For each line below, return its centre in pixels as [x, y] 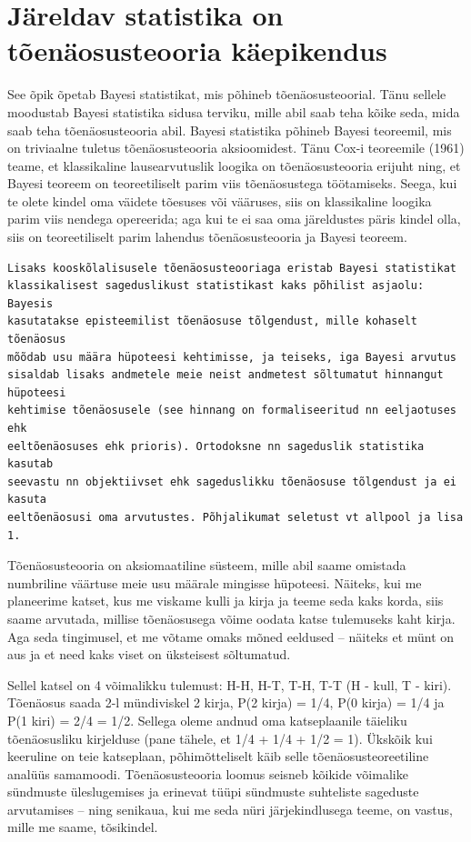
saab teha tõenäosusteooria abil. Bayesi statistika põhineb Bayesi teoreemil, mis [230, 130]
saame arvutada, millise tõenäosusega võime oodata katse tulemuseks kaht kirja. [231, 618]
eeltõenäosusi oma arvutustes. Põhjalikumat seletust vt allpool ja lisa [235, 517]
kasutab [30, 464]
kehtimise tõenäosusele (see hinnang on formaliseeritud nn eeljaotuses [232, 411]
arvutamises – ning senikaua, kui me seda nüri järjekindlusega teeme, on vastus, [230, 809]
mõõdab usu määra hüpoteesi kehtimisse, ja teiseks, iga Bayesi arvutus [232, 357]
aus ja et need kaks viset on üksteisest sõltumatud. [149, 654]
